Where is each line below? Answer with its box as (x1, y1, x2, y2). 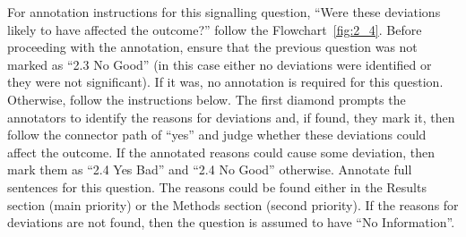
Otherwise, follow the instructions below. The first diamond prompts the (7, 89, 406, 108)
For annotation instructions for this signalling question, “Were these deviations (7, 3, 441, 21)
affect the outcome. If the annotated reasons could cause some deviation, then (7, 142, 436, 161)
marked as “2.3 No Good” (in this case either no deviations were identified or (7, 55, 432, 73)
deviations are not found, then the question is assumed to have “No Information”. (7, 213, 455, 232)
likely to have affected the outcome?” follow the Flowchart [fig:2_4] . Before (7, 20, 422, 38)
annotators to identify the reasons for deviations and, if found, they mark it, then (7, 107, 455, 126)
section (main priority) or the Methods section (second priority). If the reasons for (7, 195, 459, 214)
